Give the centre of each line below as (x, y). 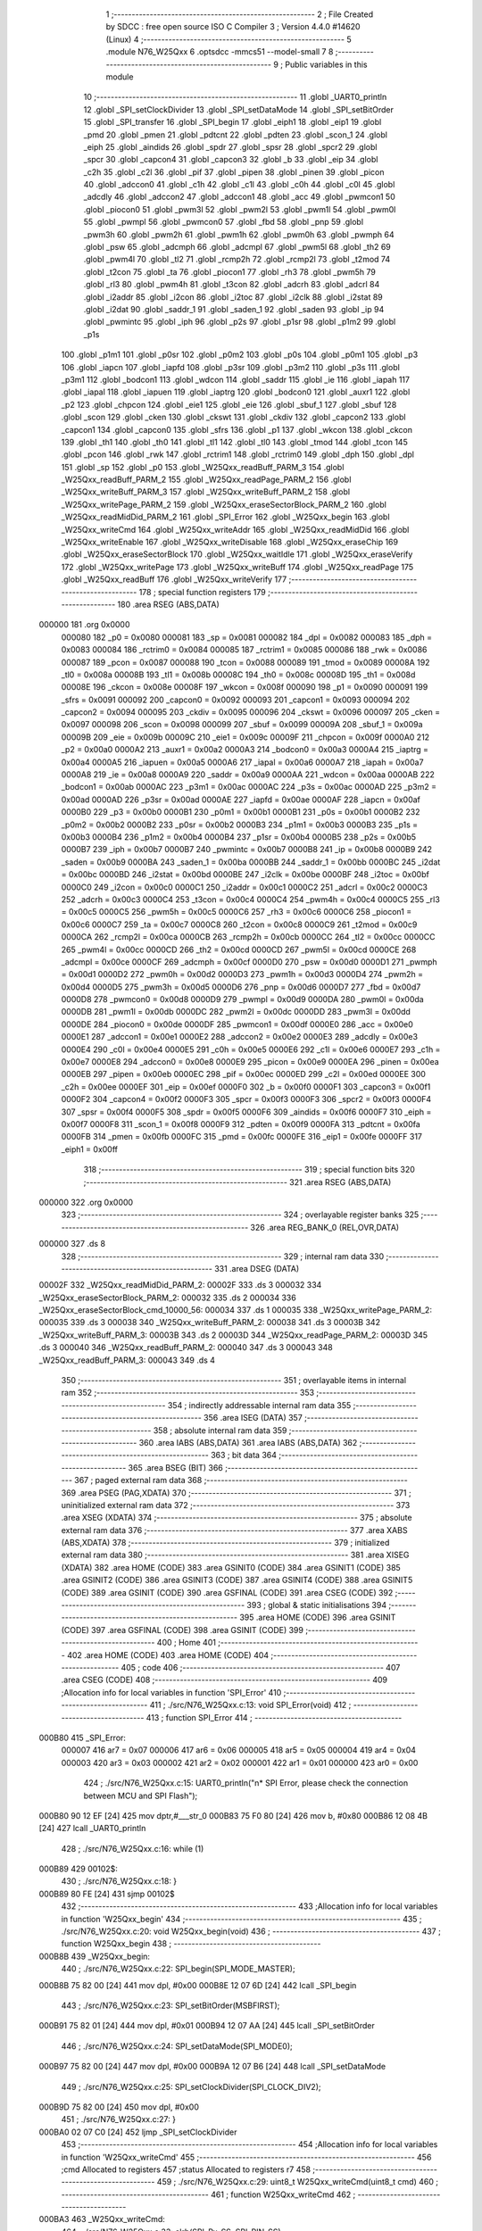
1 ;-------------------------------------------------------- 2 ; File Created (240, 14)
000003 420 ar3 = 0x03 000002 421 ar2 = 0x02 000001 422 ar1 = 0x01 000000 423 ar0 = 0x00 (240, 1762)
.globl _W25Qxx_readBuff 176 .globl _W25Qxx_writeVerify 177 (174, 579)
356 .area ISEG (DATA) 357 (253, 1418)
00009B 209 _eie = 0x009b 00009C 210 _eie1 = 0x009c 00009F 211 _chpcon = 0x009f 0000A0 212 (245, 737)
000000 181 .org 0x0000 (84, 625)
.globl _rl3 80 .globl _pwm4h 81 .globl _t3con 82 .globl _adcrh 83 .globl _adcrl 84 (232, 285)
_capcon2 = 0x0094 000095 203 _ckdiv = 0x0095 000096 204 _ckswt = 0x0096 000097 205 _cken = (251, 712)
